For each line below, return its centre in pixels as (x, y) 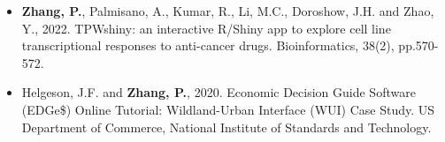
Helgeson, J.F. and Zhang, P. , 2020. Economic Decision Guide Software (219, 92)
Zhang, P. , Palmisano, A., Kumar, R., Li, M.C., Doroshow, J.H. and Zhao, (228, 11)
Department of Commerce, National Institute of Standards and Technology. (226, 127)
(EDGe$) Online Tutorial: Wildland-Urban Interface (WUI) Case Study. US (228, 109)
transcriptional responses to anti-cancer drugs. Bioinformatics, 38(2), (208, 45)
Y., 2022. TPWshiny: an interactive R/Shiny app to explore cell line (206, 28)
